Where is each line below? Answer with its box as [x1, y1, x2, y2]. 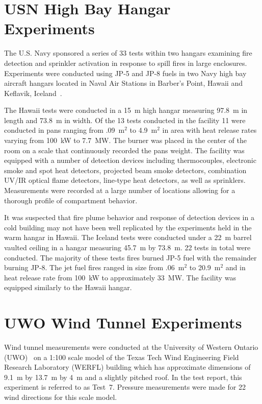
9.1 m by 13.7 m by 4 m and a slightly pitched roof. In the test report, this [4, 371, 242, 382]
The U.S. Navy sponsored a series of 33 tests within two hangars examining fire [4, 47, 252, 58]
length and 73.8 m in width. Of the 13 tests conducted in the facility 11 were [4, 114, 246, 125]
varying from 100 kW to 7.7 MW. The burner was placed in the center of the [4, 135, 247, 146]
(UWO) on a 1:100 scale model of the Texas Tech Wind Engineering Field [4, 351, 239, 362]
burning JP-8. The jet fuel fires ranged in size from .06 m [4, 262, 185, 273]
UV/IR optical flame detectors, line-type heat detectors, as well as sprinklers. [4, 175, 246, 185]
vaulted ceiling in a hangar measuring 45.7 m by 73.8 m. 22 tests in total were [4, 242, 251, 252]
